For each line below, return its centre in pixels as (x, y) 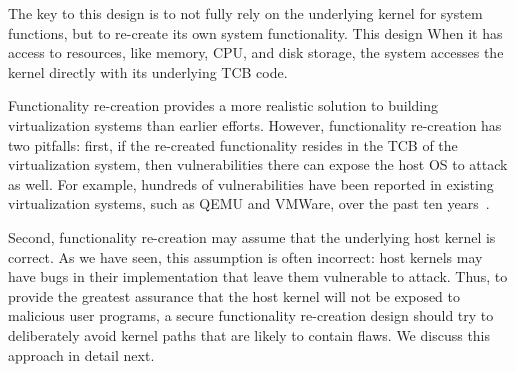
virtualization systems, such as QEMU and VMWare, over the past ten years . (249, 203)
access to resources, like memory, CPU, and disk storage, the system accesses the (256, 52)
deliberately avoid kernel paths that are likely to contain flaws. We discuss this (249, 334)
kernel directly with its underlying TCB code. (148, 71)
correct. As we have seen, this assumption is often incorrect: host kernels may (245, 256)
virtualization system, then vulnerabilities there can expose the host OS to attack (258, 164)
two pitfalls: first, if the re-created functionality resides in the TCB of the (233, 144)
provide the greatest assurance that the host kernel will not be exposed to (234, 295)
